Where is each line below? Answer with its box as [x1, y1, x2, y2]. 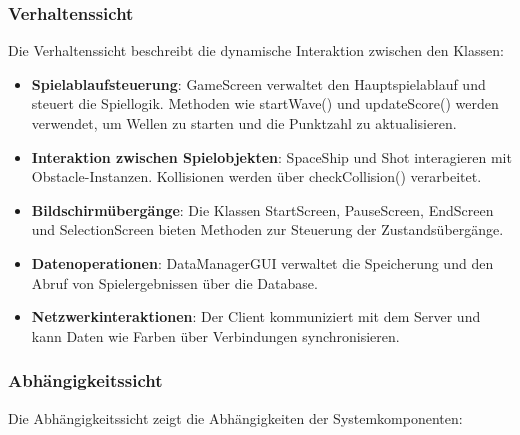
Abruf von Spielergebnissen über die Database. [31, 272, 318, 293]
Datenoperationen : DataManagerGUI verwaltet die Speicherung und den [31, 252, 494, 273]
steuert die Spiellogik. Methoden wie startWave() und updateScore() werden [31, 93, 499, 114]
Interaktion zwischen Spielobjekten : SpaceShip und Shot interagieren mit [31, 146, 512, 167]
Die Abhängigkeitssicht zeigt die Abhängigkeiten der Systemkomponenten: [8, 407, 463, 428]
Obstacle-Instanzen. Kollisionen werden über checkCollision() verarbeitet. [31, 166, 482, 187]
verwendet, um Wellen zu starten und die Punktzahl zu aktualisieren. [31, 113, 457, 133]
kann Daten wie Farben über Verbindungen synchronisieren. [31, 325, 400, 346]
